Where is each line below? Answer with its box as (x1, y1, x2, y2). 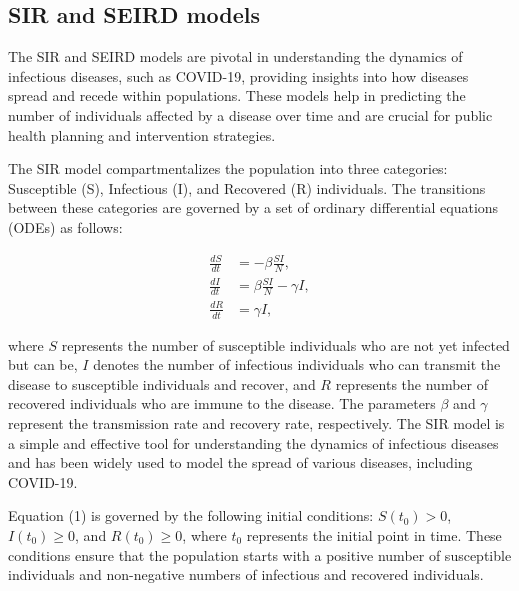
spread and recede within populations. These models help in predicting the (8, 85, 466, 106)
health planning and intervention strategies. (8, 124, 276, 145)
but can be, (8, 354, 78, 375)
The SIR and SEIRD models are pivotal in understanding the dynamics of (8, 46, 463, 67)
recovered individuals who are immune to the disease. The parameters (8, 393, 436, 414)
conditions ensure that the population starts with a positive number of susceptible (8, 544, 512, 565)
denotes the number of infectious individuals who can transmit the (93, 354, 501, 375)
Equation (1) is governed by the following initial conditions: (8, 505, 374, 526)
